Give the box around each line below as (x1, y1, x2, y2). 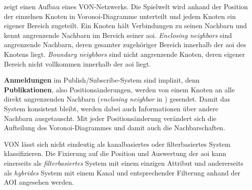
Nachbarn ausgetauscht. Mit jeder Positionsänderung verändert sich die (4, 113, 216, 123)
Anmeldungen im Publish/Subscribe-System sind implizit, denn (4, 75, 200, 85)
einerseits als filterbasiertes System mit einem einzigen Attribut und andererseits (4, 157, 244, 168)
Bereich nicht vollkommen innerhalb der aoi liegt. (4, 58, 151, 69)
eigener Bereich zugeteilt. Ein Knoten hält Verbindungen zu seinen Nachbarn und (4, 20, 247, 31)
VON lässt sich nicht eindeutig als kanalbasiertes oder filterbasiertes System (4, 138, 231, 149)
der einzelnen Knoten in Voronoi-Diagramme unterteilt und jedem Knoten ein (4, 11, 236, 21)
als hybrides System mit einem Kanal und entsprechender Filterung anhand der (4, 167, 241, 177)
